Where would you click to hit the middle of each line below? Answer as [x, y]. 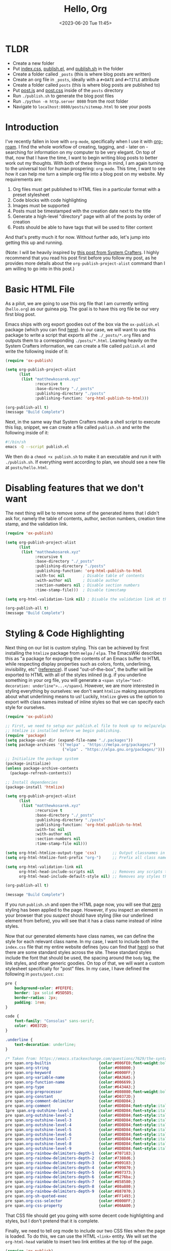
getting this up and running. [34, 242]
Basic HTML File [40, 289]
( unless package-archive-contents [42, 768]
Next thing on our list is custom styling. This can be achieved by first [77, 648]
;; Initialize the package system [42, 759]
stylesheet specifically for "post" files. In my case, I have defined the [77, 969]
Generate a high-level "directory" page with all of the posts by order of [87, 216]
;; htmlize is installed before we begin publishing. [64, 730]
